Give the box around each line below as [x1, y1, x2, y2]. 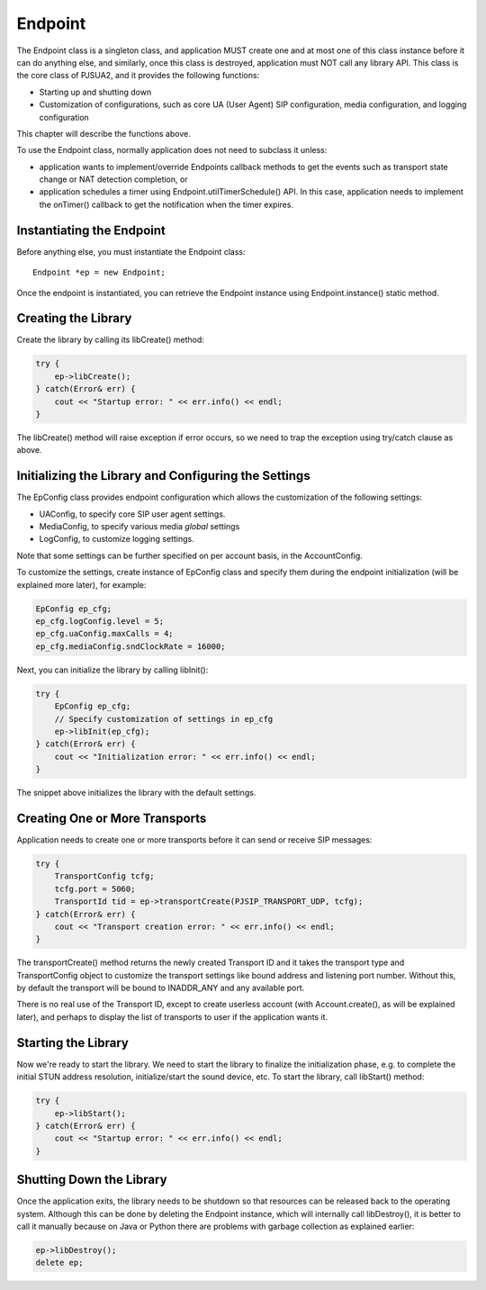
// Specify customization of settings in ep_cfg [54, 714, 274, 724]
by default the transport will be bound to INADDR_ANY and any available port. [16, 982, 305, 994]
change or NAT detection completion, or [39, 174, 188, 185]
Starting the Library [16, 1035, 130, 1051]
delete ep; [35, 1258, 84, 1268]
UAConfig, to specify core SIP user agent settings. [39, 509, 226, 519]
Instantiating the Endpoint [16, 222, 166, 238]
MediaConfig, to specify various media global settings [39, 521, 240, 532]
